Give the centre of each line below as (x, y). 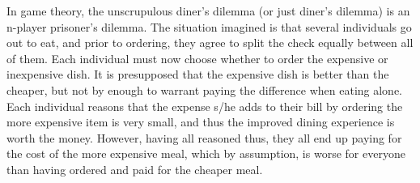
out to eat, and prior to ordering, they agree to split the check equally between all (210, 43)
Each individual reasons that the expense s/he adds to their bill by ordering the (205, 106)
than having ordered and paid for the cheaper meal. (135, 169)
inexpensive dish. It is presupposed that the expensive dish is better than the (198, 74)
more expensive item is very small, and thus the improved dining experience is (201, 122)
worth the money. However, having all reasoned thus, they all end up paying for (204, 137)
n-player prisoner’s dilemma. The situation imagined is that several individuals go (209, 26)
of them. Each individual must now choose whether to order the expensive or (197, 58)
